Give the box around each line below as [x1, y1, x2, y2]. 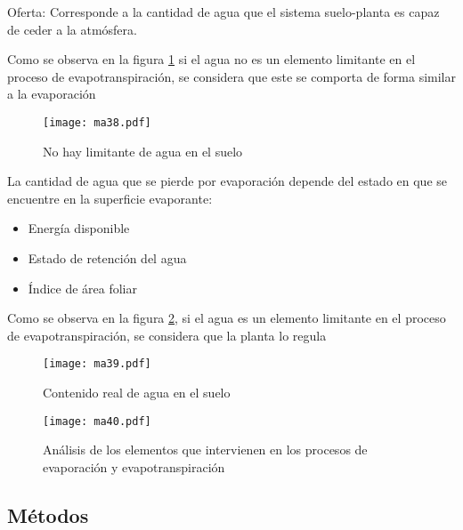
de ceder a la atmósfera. [7, 20, 137, 38]
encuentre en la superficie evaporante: [7, 189, 213, 207]
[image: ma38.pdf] [43, 116, 151, 129]
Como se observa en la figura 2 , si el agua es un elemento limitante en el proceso [7, 309, 446, 327]
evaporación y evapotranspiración [43, 457, 225, 476]
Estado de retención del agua [28, 249, 187, 267]
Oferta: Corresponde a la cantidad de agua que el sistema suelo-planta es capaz [7, 3, 440, 20]
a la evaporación [7, 84, 96, 103]
